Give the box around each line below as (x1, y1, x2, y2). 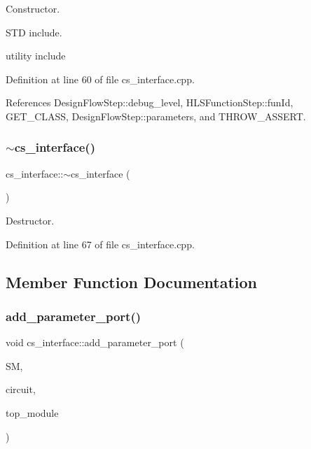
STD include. (6, 24, 62, 39)
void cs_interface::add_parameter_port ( (6, 335, 184, 350)
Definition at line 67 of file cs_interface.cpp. (6, 236, 195, 251)
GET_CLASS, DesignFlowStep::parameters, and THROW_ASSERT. (6, 108, 306, 123)
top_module (6, 405, 59, 420)
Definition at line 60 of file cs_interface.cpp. (6, 71, 195, 86)
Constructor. (6, 1, 60, 15)
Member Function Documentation (6, 271, 258, 292)
